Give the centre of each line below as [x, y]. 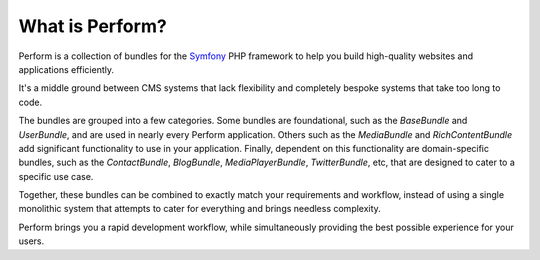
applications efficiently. [66, 69]
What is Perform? [92, 26]
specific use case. [56, 176]
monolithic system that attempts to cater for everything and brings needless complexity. [200, 209]
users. [31, 241]
